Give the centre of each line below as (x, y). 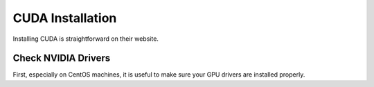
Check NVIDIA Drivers (62, 58)
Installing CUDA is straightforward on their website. (86, 39)
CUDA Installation (65, 18)
